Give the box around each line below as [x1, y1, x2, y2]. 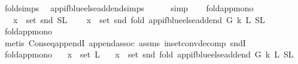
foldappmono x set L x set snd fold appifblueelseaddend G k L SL [4, 48, 294, 60]
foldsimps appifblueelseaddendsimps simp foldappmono [4, 2, 254, 14]
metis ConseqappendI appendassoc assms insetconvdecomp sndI [4, 36, 246, 49]
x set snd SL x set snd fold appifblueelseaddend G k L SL [13, 13, 265, 25]
